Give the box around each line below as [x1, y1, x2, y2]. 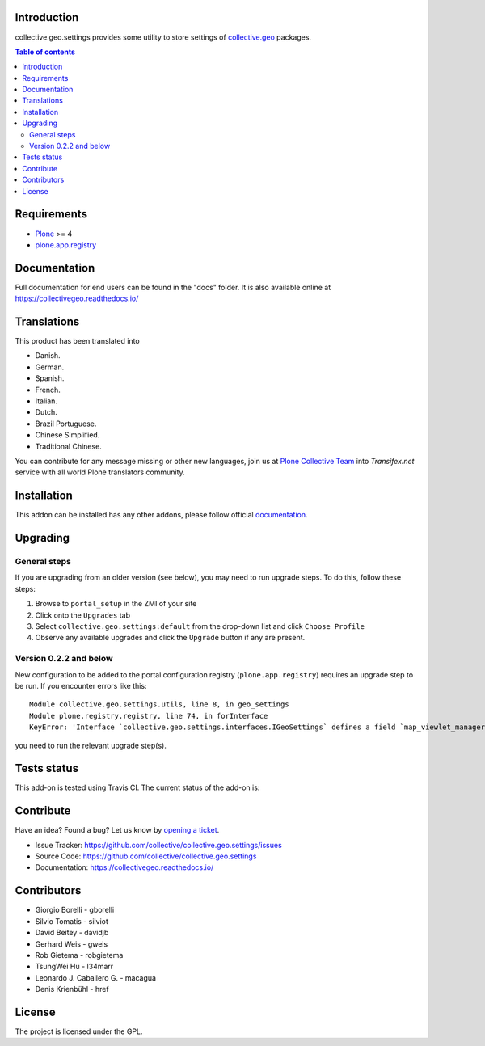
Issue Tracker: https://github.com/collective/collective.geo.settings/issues [35, 840, 282, 850]
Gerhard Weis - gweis [35, 938, 108, 949]
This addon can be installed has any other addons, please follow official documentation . [15, 510, 308, 520]
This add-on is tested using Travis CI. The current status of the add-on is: [15, 782, 260, 792]
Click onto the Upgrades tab [35, 610, 131, 620]
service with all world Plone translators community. [15, 467, 185, 477]
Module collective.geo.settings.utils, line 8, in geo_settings [29, 700, 290, 709]
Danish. [35, 351, 61, 361]
